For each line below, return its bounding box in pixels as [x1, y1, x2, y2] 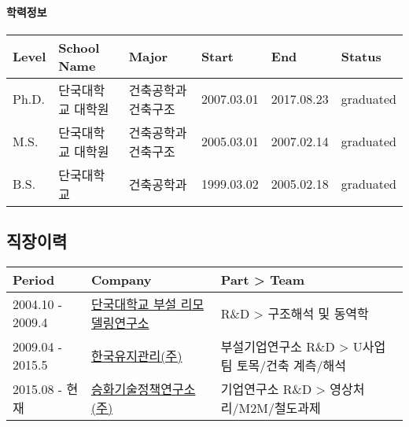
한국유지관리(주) [90, 347, 182, 365]
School [58, 38, 100, 57]
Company [90, 271, 152, 289]
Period [13, 271, 55, 289]
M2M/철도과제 [238, 399, 321, 417]
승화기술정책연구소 [90, 380, 196, 398]
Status [341, 47, 381, 66]
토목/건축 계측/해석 [236, 356, 346, 374]
